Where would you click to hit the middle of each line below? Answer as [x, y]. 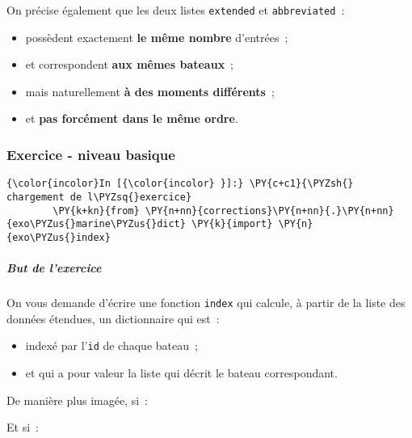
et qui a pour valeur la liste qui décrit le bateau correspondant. [181, 373]
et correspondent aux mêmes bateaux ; [130, 64]
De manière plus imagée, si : [77, 400]
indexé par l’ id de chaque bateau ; [111, 345]
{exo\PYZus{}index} [59, 237]
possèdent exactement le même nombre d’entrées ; [157, 37]
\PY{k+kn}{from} [96, 211]
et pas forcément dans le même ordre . [132, 118]
